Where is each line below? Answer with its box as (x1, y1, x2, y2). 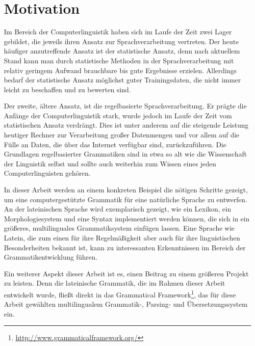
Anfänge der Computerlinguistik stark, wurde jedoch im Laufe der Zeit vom (4, 110, 232, 120)
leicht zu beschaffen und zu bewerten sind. (4, 84, 131, 94)
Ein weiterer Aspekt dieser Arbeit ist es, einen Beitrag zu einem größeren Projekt (4, 268, 249, 278)
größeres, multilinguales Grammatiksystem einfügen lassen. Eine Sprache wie (4, 223, 235, 233)
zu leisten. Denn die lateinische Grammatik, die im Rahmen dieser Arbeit (4, 278, 225, 288)
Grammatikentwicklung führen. (4, 252, 98, 262)
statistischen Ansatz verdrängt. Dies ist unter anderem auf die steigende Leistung (4, 120, 249, 130)
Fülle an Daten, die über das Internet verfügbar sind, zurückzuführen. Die (4, 139, 227, 149)
